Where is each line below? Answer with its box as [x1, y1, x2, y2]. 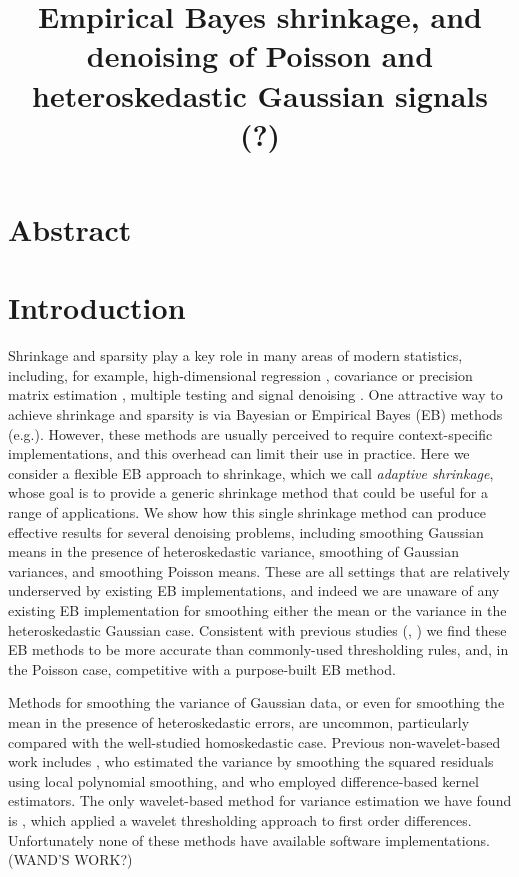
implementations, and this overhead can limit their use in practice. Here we [8, 443, 470, 464]
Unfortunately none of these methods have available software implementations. [8, 829, 490, 850]
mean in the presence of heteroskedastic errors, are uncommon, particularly [8, 711, 470, 732]
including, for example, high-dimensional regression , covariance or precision [8, 364, 473, 385]
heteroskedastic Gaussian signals [31, 74, 488, 115]
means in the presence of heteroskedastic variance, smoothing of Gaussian [8, 541, 460, 562]
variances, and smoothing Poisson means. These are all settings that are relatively [8, 560, 510, 581]
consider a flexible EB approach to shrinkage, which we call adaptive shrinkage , [8, 462, 494, 483]
